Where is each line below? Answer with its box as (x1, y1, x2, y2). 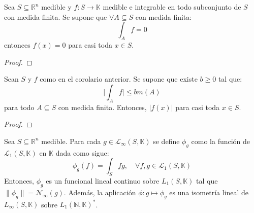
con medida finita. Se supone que (4, 11, 107, 22)
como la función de (191, 135, 250, 146)
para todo (4, 101, 35, 112)
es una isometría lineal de (169, 187, 249, 197)
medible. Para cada (41, 135, 101, 146)
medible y (41, 2, 72, 12)
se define (153, 135, 180, 146)
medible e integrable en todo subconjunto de (103, 2, 241, 12)
